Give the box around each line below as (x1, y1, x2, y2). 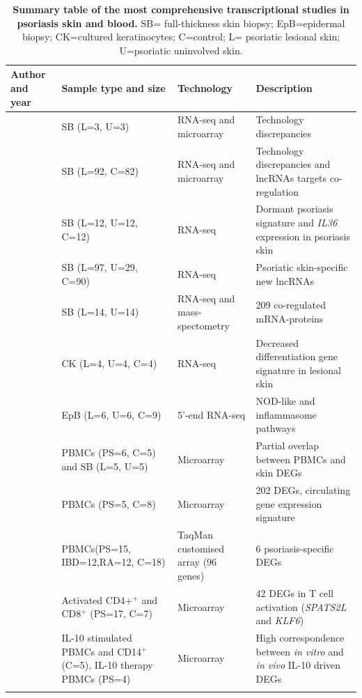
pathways (255, 421, 296, 435)
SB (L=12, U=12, (61, 215, 138, 230)
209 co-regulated (255, 297, 326, 312)
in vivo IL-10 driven (255, 658, 341, 672)
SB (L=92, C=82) (61, 164, 139, 178)
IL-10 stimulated (61, 630, 132, 644)
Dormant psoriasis (255, 201, 333, 216)
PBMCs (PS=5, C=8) (61, 496, 156, 511)
